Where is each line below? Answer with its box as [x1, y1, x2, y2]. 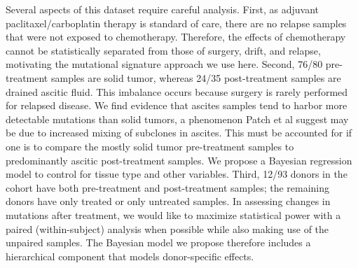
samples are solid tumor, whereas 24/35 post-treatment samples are [50, 70, 341, 85]
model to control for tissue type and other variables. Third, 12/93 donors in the [6, 167, 347, 181]
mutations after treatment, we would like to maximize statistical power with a [6, 207, 341, 222]
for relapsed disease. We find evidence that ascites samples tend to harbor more [6, 98, 347, 113]
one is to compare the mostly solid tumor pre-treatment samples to [6, 139, 294, 153]
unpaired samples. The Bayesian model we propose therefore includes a [6, 235, 311, 250]
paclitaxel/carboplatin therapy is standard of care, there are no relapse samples [6, 15, 347, 30]
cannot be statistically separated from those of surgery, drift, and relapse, [6, 43, 321, 57]
